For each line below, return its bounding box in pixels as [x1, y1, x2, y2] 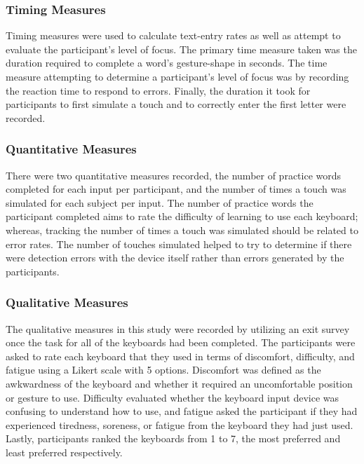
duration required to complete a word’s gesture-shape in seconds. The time [6, 55, 328, 70]
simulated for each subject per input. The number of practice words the [6, 195, 314, 210]
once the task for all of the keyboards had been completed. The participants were [6, 335, 356, 350]
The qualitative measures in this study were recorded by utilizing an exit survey [6, 321, 350, 336]
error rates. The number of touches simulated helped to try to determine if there [6, 236, 352, 251]
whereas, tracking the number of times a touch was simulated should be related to [6, 222, 358, 237]
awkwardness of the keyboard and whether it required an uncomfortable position [6, 376, 353, 390]
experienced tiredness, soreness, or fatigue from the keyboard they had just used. [6, 417, 353, 432]
